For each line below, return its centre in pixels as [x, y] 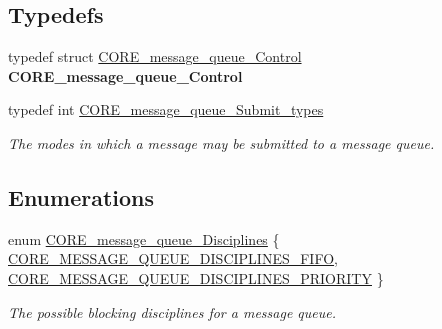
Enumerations [81, 196]
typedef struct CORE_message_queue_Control [155, 56]
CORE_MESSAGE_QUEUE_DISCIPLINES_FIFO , [173, 258]
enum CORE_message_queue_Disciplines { [144, 238]
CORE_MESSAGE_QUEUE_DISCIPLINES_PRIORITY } [196, 277]
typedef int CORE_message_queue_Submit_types [166, 109]
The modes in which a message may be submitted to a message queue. [221, 142]
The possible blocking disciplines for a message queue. [172, 311]
